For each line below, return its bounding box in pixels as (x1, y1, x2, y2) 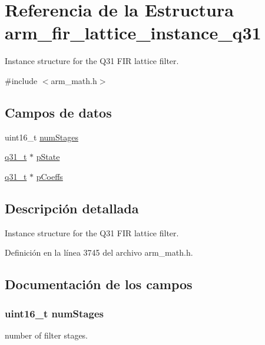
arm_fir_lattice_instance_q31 (5, 21, 261, 45)
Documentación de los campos (5, 275, 193, 293)
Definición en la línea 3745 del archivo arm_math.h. (5, 246, 193, 259)
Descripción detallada (5, 199, 139, 217)
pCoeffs (36, 170, 63, 182)
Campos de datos (5, 103, 112, 121)
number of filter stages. (5, 329, 88, 341)
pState (36, 150, 60, 163)
